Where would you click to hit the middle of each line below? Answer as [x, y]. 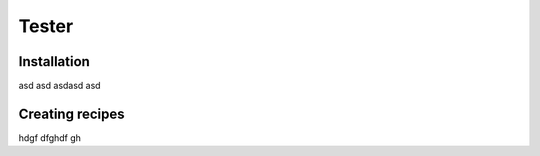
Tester [46, 26]
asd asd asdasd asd [59, 86]
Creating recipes [71, 113]
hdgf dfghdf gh [50, 137]
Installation [54, 61]
